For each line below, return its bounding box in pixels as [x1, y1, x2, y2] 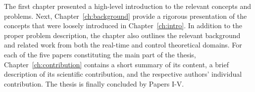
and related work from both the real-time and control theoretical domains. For [4, 40, 242, 50]
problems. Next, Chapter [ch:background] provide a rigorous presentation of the [4, 10, 247, 21]
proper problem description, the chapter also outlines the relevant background [4, 30, 241, 40]
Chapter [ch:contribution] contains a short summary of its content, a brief [4, 59, 229, 69]
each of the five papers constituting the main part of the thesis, [4, 49, 196, 59]
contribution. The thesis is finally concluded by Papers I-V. [4, 78, 184, 89]
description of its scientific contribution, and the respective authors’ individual [4, 69, 242, 79]
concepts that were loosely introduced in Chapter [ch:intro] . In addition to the [4, 20, 243, 31]
